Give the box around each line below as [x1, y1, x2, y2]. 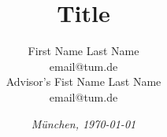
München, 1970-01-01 [31, 115, 136, 131]
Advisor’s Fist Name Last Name [6, 73, 161, 90]
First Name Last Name [28, 43, 139, 59]
